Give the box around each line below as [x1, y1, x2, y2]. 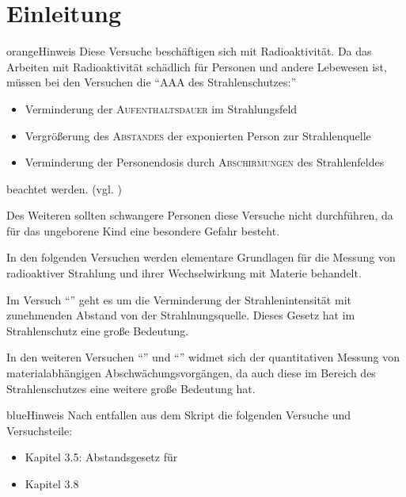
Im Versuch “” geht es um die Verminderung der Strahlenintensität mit [6, 291, 351, 308]
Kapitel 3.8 [25, 476, 79, 491]
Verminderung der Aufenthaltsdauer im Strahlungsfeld [25, 100, 298, 117]
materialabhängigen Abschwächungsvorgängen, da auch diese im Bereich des [6, 365, 376, 381]
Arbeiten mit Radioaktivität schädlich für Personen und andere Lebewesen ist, [6, 58, 387, 75]
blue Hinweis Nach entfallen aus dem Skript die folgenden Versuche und [6, 407, 351, 423]
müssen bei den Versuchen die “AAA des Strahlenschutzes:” [6, 74, 297, 90]
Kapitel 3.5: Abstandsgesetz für [25, 449, 178, 465]
